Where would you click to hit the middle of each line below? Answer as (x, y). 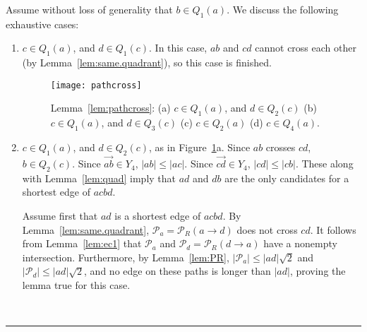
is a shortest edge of (158, 216)
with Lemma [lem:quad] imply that (99, 178)
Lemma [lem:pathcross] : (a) (110, 108)
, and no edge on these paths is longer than (178, 271)
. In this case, (178, 48)
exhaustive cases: (42, 24)
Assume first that (60, 216)
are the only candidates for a (287, 178)
